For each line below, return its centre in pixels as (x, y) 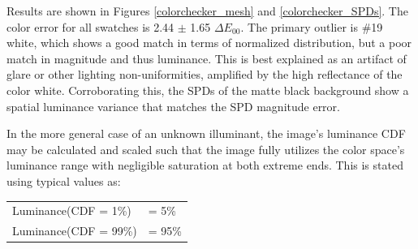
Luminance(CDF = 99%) (75, 231)
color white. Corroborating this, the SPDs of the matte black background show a (208, 90)
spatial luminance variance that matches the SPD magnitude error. (173, 106)
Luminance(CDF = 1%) (72, 210)
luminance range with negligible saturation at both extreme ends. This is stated (205, 165)
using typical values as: (64, 180)
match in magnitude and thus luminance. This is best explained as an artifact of (207, 58)
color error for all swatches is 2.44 (90, 26)
